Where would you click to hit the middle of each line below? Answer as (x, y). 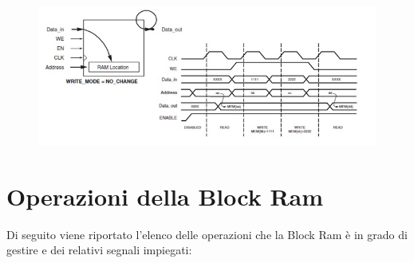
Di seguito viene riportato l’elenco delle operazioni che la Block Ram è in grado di (207, 234)
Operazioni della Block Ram (165, 196)
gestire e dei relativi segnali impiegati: (99, 250)
